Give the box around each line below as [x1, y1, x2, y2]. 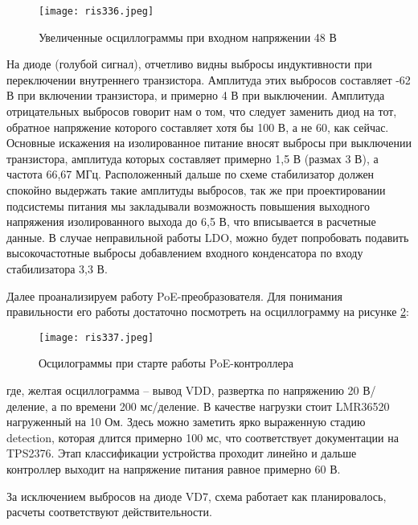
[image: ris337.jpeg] [39, 331, 154, 343]
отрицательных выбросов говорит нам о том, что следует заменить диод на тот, [6, 103, 397, 120]
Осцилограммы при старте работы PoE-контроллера [39, 355, 293, 371]
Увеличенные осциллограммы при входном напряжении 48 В [39, 28, 337, 45]
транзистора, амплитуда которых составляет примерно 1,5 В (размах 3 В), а [6, 150, 379, 166]
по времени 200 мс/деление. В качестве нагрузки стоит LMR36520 [60, 397, 390, 414]
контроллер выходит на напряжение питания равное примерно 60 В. [6, 460, 341, 477]
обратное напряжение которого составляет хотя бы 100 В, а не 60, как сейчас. [6, 118, 389, 135]
